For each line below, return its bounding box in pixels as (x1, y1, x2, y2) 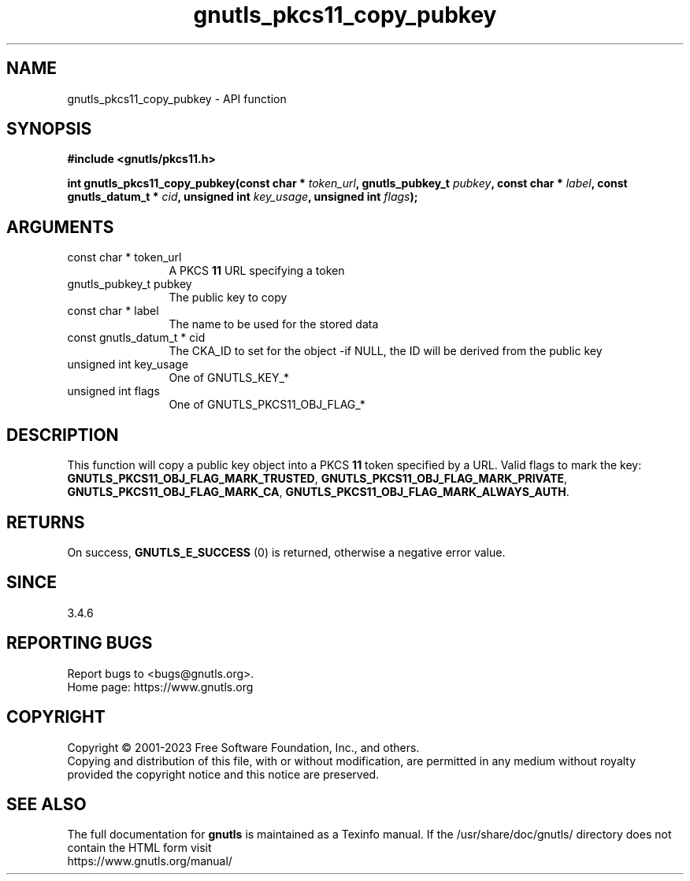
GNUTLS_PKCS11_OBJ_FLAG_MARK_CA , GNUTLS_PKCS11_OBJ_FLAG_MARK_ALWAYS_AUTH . (67, 485, 569, 499)
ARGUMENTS (6, 217, 114, 237)
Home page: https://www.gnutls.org (67, 679, 254, 694)
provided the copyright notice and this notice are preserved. (67, 767, 380, 781)
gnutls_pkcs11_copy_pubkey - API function (67, 91, 287, 105)
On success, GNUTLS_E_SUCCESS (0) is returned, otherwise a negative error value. (67, 545, 506, 559)
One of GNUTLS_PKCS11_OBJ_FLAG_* (169, 398, 365, 412)
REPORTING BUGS (6, 633, 153, 653)
